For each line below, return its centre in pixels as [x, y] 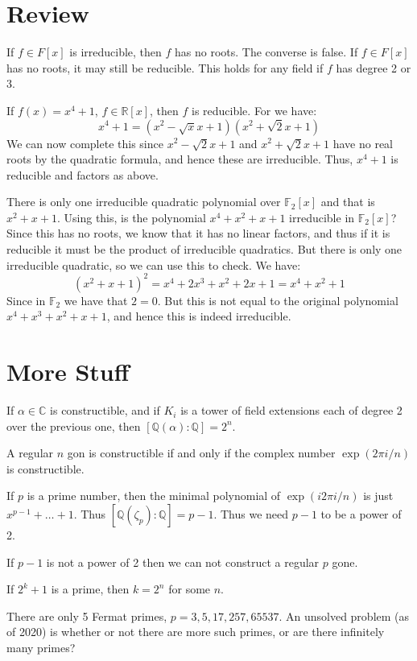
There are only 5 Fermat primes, [87, 616]
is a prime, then [90, 589]
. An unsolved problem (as [344, 616]
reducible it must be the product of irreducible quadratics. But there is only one [204, 249]
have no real [363, 143]
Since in [26, 300]
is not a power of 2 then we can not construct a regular [183, 562]
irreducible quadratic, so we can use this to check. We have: [154, 264]
